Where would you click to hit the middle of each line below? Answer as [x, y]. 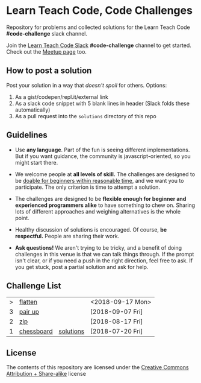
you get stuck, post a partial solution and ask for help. [82, 267]
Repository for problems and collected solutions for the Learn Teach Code [98, 27]
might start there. [36, 162]
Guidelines [27, 135]
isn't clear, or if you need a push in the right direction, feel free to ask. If [104, 261]
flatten [28, 302]
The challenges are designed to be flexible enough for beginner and [100, 198]
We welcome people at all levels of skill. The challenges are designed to [105, 174]
